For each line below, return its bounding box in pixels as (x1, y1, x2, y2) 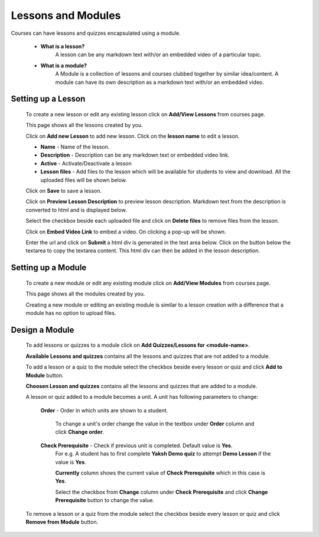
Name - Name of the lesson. (40, 144, 110, 151)
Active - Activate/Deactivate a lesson (40, 160, 132, 167)
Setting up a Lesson (11, 94, 86, 104)
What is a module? (40, 62, 87, 69)
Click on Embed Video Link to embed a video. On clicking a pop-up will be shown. (25, 228, 227, 235)
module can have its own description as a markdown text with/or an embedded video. (55, 79, 264, 86)
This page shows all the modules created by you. (25, 290, 145, 298)
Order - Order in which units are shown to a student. (40, 406, 168, 414)
